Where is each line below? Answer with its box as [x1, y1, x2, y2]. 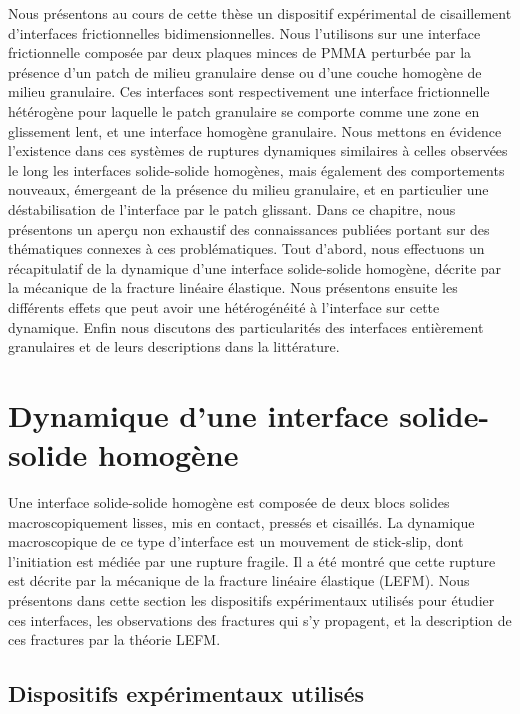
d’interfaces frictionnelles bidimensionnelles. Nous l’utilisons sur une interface [8, 22, 481, 43]
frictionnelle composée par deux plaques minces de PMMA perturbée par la [8, 42, 472, 63]
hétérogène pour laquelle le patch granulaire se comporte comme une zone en [8, 100, 480, 121]
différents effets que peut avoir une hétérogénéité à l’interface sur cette [8, 296, 440, 317]
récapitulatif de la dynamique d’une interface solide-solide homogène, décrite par [8, 257, 502, 278]
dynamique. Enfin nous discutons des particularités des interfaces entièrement [8, 316, 484, 337]
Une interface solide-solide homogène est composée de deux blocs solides [8, 492, 450, 512]
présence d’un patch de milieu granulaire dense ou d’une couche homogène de [8, 61, 482, 82]
